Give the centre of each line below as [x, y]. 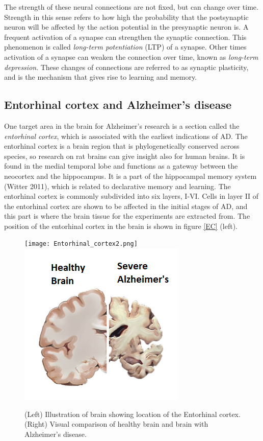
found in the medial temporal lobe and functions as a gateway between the [121, 166]
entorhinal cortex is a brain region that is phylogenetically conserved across [122, 146]
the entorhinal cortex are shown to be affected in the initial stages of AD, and [126, 206]
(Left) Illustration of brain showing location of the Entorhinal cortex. [133, 414]
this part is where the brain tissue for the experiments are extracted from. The [127, 216]
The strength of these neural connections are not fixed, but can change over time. [131, 7]
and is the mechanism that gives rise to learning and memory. [101, 77]
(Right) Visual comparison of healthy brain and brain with [116, 424]
